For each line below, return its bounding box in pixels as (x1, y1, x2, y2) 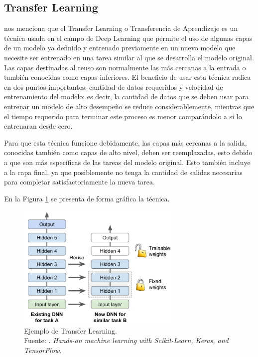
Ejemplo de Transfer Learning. (24, 325, 117, 336)
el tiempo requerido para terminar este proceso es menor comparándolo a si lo (4, 111, 242, 121)
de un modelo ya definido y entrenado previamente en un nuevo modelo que (4, 42, 236, 53)
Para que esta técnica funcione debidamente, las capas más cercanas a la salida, (4, 137, 247, 148)
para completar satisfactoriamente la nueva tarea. (4, 177, 155, 187)
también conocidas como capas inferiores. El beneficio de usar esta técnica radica (4, 72, 251, 82)
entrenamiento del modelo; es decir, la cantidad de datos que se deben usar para (4, 91, 249, 102)
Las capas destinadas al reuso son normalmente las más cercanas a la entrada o (4, 62, 246, 72)
